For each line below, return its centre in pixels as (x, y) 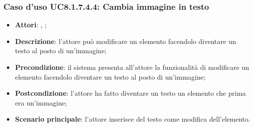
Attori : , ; (31, 25)
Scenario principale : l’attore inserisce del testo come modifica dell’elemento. (133, 119)
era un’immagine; (41, 102)
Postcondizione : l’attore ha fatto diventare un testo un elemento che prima (130, 93)
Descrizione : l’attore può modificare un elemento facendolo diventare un (126, 41)
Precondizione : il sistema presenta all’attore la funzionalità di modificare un (132, 67)
